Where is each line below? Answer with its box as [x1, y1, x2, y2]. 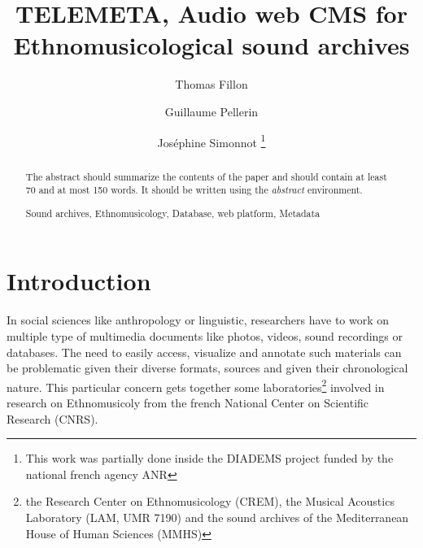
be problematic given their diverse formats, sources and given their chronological [7, 359, 408, 376]
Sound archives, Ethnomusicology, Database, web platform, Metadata [25, 206, 321, 220]
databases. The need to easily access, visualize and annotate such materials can [7, 343, 402, 360]
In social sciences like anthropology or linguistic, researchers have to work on [7, 311, 390, 328]
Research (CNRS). [7, 410, 98, 427]
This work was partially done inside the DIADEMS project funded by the [25, 450, 394, 467]
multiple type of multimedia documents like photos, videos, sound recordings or [7, 327, 403, 344]
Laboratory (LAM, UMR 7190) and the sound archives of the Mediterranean [25, 508, 409, 525]
